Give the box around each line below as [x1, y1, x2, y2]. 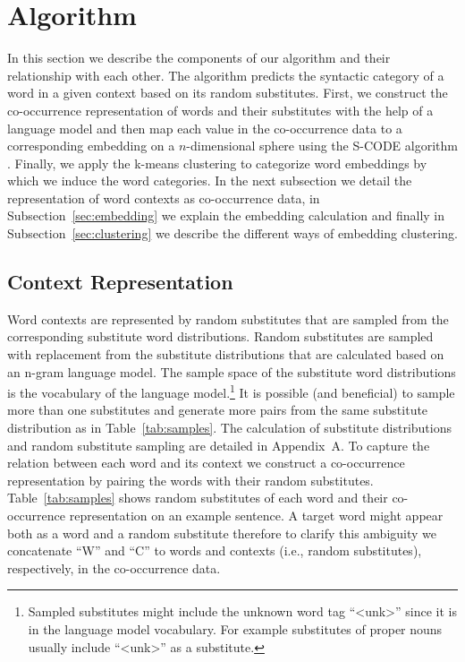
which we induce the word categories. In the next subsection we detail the [7, 171, 412, 190]
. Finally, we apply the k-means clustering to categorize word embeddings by [7, 153, 427, 172]
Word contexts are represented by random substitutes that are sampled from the [7, 309, 449, 328]
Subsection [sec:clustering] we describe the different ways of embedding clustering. [7, 224, 458, 243]
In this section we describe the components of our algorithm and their [7, 48, 391, 67]
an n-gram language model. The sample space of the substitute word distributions [7, 362, 456, 381]
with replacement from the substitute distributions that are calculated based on [7, 345, 444, 364]
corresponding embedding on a [7, 136, 175, 155]
